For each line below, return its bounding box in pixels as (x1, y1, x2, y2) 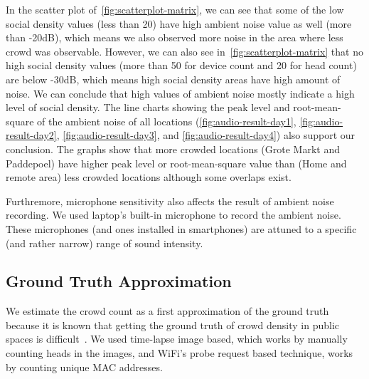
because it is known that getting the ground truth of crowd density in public (6, 317, 339, 332)
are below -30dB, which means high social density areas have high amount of (6, 71, 341, 86)
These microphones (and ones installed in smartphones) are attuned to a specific (6, 221, 357, 236)
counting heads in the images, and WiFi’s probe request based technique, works (6, 346, 353, 360)
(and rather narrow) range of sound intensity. (6, 235, 203, 250)
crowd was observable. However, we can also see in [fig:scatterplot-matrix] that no (6, 43, 363, 58)
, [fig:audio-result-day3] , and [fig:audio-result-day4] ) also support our (56, 128, 355, 142)
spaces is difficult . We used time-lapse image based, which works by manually (6, 331, 348, 346)
